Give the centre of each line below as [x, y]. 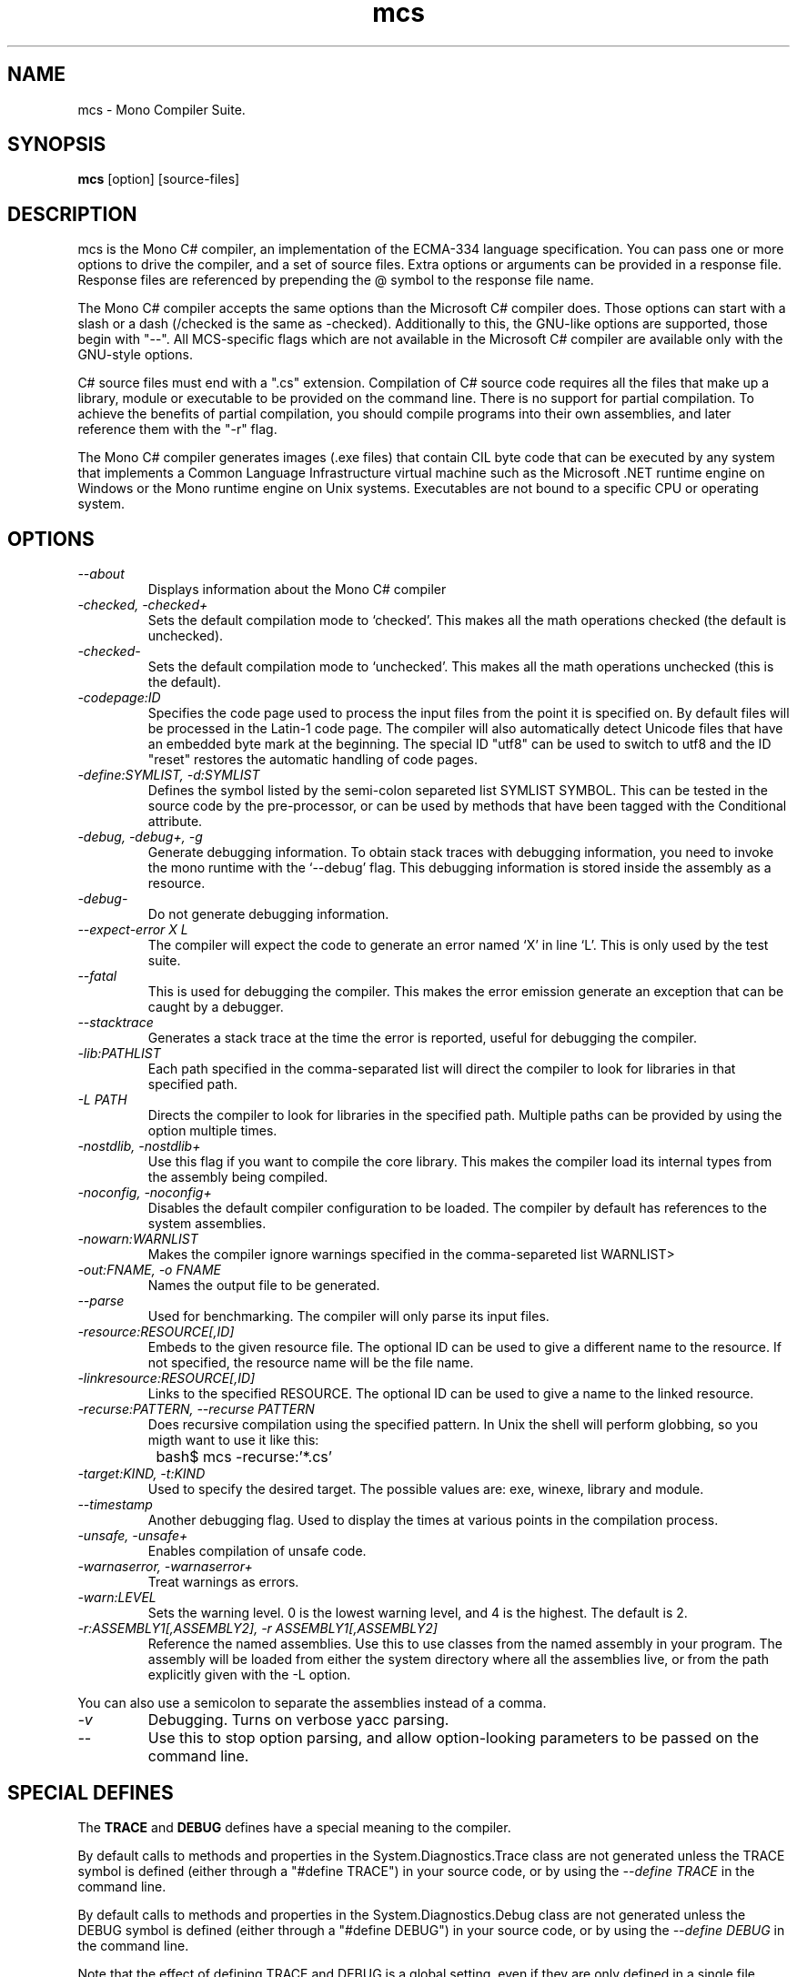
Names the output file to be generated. [264, 1286]
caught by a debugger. [216, 1007]
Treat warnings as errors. [223, 1582]
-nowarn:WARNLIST [138, 1239]
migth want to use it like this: [233, 1440]
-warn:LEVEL [117, 1598]
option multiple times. [212, 1131]
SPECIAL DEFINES [91, 1792]
